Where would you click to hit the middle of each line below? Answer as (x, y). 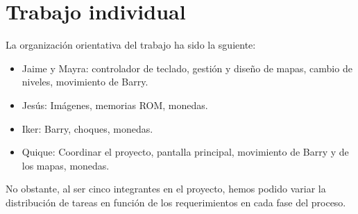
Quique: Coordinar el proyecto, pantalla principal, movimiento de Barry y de (185, 152)
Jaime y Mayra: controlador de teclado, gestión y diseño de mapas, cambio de (187, 68)
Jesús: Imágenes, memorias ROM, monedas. (115, 105)
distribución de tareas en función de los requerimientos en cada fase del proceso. (176, 202)
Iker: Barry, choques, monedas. (87, 128)
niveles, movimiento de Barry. (85, 82)
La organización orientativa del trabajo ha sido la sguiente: (131, 45)
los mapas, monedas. (66, 165)
